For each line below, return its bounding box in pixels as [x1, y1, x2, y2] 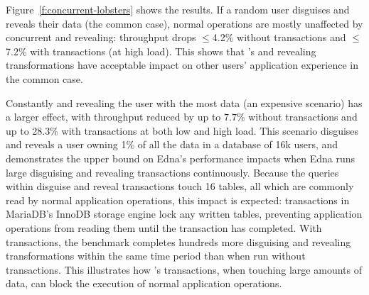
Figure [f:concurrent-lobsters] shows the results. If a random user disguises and [6, 2, 350, 16]
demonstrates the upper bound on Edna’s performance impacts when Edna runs [6, 150, 355, 165]
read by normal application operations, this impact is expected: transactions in [6, 192, 350, 207]
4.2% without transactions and [212, 30, 346, 45]
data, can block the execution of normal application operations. [6, 276, 282, 291]
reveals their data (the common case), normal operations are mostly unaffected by [6, 16, 363, 30]
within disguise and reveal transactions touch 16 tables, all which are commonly [6, 179, 354, 194]
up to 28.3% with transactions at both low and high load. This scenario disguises [6, 123, 359, 138]
